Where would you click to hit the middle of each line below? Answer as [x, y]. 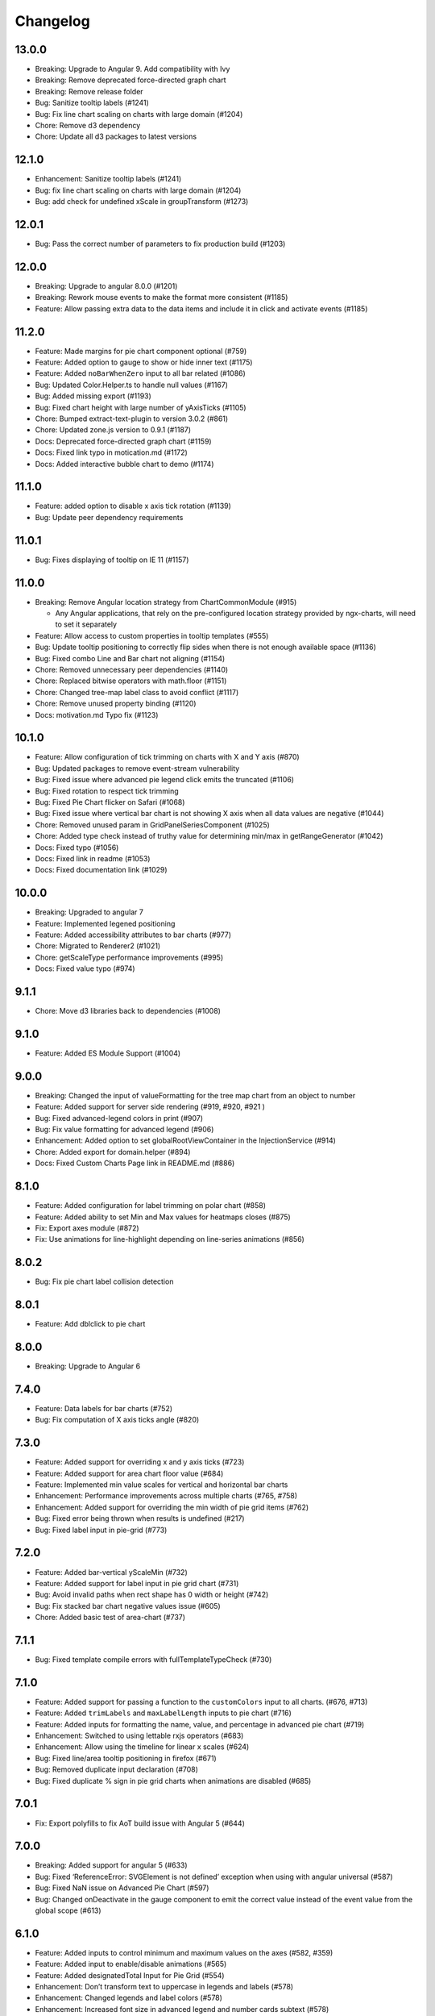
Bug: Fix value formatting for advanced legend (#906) [124, 1130]
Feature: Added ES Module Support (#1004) [108, 1053]
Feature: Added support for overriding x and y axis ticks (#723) [140, 1462]
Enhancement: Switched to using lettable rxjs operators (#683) [139, 1736]
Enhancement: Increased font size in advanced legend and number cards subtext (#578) [182, 2009]
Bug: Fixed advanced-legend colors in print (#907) [119, 1118]
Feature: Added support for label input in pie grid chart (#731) [137, 1583]
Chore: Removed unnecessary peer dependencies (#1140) [132, 669]
